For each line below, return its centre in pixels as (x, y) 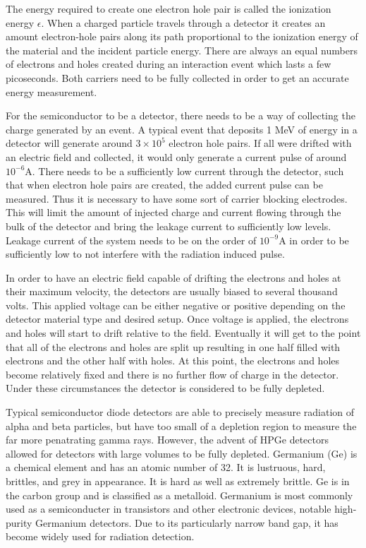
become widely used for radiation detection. (100, 536)
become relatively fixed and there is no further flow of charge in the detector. (172, 374)
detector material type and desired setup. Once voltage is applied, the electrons (177, 319)
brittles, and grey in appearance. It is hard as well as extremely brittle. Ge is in (178, 481)
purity (19, 522)
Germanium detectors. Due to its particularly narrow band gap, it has (187, 522)
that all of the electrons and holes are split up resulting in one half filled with (173, 346)
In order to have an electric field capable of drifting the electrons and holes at (173, 277)
